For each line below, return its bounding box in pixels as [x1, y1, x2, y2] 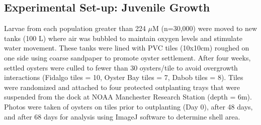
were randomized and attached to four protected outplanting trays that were [4, 81, 240, 92]
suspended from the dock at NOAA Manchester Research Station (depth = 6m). [4, 91, 252, 102]
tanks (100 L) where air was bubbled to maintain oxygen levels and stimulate [4, 32, 242, 43]
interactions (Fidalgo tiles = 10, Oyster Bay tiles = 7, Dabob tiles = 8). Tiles [4, 72, 243, 82]
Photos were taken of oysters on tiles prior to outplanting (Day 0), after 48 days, [4, 101, 253, 111]
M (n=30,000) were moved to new [152, 23, 257, 33]
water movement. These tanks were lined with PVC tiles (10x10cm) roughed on [4, 42, 249, 53]
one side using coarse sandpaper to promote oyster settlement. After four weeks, [4, 52, 251, 62]
